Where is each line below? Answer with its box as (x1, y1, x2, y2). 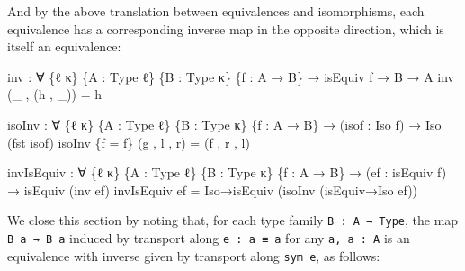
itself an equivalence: (7, 37, 121, 56)
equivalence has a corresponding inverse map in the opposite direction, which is (7, 19, 444, 38)
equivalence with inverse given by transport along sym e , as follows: (7, 246, 380, 265)
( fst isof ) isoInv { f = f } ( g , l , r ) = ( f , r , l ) (7, 132, 250, 151)
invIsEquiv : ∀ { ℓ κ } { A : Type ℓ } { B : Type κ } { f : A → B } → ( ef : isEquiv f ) (7, 163, 447, 182)
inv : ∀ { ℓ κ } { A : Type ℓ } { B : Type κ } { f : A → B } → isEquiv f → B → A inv (7, 67, 454, 86)
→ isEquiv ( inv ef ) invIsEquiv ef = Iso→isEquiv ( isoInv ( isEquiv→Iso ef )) (7, 180, 418, 199)
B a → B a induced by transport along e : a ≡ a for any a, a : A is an (7, 229, 410, 247)
